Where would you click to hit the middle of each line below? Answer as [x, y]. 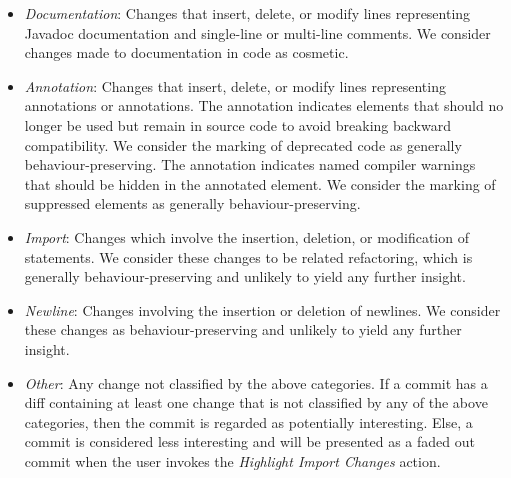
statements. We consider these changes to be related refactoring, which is [248, 256]
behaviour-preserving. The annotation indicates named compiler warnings [250, 164]
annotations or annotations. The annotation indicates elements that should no [264, 105]
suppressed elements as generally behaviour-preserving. [192, 203]
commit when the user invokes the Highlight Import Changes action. [232, 460]
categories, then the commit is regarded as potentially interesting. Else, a [248, 421]
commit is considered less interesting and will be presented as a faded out [249, 441]
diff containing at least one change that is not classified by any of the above [256, 402]
